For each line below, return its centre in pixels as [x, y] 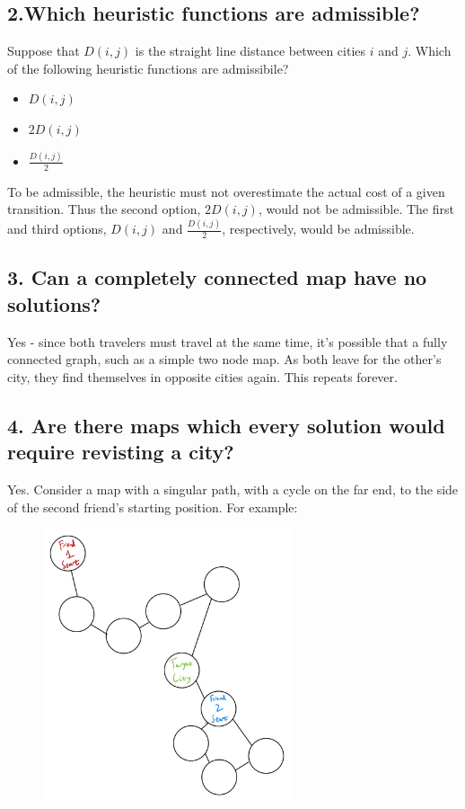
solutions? [54, 303]
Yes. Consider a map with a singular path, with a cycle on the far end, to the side [233, 489]
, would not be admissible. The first [356, 209]
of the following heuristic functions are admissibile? [148, 68]
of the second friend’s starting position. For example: [153, 507]
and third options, [57, 229]
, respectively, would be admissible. [318, 229]
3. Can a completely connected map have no [217, 277]
